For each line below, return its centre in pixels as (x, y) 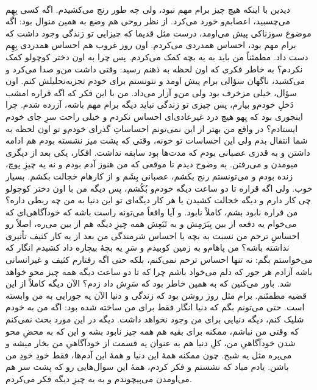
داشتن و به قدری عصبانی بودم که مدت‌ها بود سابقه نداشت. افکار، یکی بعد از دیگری (158, 152)
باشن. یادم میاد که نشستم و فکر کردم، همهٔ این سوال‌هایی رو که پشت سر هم (147, 367)
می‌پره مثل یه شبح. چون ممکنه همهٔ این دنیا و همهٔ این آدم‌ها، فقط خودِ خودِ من (149, 354)
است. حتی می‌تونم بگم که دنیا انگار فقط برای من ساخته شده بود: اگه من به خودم (155, 307)
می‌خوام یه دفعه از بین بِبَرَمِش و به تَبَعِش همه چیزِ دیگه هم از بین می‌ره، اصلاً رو (151, 224)
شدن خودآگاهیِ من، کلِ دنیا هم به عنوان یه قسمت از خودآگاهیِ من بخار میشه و (151, 343)
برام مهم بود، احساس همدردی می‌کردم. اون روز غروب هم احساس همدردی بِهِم (151, 45)
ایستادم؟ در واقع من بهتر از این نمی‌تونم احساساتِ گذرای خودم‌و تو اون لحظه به (152, 128)
